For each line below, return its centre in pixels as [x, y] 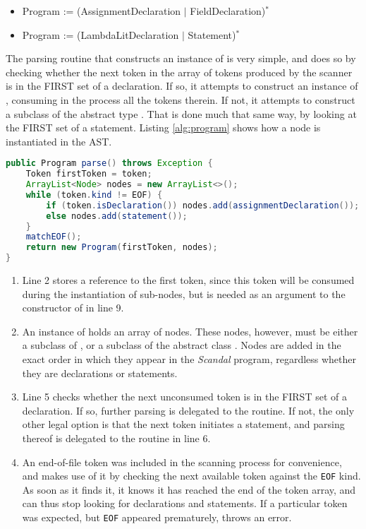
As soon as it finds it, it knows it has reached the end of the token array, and [189, 489]
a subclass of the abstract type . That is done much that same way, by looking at [181, 113]
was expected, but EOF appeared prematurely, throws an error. [157, 517]
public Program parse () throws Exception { [109, 164]
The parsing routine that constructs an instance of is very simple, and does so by [181, 58]
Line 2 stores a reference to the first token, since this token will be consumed [188, 280]
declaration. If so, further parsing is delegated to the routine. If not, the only [188, 410]
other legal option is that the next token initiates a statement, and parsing [183, 424]
